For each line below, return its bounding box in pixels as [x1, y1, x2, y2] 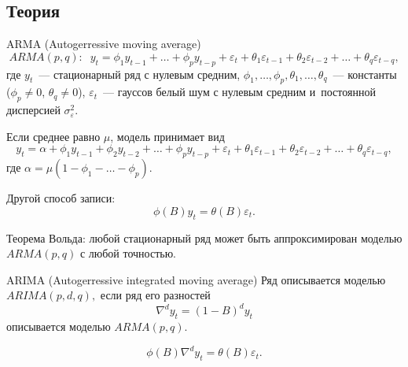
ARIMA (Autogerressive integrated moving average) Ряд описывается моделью [6, 271, 386, 287]
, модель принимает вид [110, 128, 225, 144]
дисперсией [6, 102, 61, 118]
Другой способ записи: [6, 190, 116, 206]
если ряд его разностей [100, 287, 211, 303]
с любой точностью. [79, 245, 177, 261]
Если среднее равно [6, 128, 101, 144]
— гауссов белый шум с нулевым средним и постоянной [102, 83, 376, 100]
